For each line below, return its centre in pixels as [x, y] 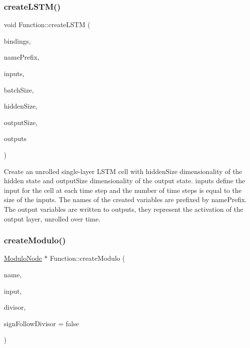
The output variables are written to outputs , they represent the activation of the [124, 209]
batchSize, [19, 89]
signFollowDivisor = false [41, 323]
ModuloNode [23, 258]
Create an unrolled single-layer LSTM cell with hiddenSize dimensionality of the [123, 171]
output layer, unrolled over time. [52, 218]
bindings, [17, 40]
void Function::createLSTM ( [47, 24]
